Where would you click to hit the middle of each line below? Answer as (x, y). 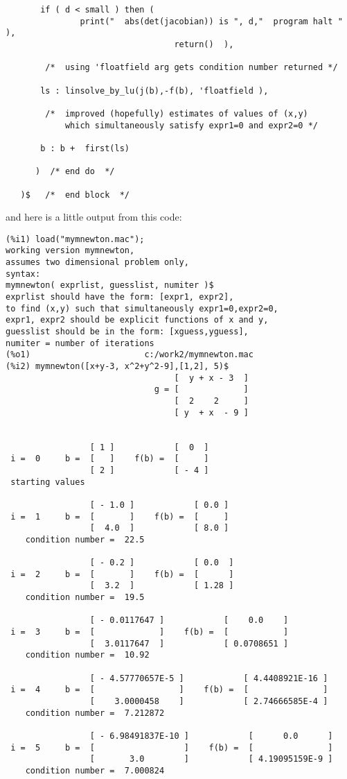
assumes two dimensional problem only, (97, 263)
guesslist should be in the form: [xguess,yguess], (127, 332)
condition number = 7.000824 (95, 770)
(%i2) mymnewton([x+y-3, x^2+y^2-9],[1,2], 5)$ (117, 366)
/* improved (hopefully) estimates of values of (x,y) (177, 113)
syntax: (23, 274)
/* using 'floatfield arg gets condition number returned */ (192, 68)
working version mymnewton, (70, 251)
